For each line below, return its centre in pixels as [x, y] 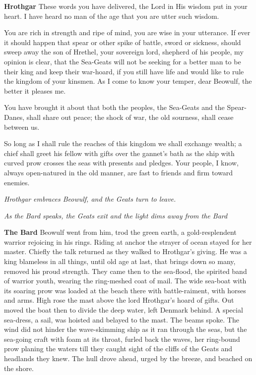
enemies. [17, 182]
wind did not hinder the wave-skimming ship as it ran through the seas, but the [126, 329]
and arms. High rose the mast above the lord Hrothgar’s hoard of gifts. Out [119, 300]
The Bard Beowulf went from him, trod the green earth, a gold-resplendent [120, 232]
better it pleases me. [35, 90]
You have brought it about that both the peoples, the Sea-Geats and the [114, 107]
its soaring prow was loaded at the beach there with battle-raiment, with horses [125, 290]
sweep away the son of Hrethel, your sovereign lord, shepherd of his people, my [124, 52]
